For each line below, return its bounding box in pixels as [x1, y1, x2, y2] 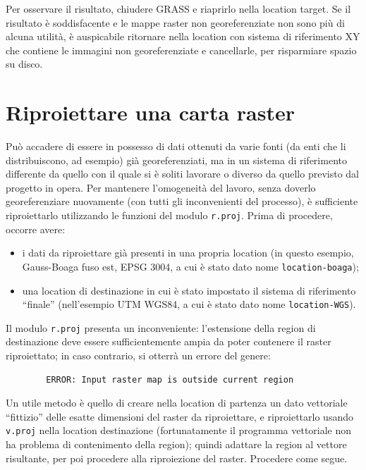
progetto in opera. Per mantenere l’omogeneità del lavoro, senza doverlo [6, 180, 316, 194]
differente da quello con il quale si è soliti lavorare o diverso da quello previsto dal [6, 166, 359, 181]
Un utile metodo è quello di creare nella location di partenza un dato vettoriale [6, 395, 348, 410]
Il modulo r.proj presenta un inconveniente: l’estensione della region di [6, 320, 316, 335]
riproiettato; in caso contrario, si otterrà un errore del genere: [6, 348, 271, 363]
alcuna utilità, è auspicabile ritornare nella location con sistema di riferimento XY [6, 29, 360, 44]
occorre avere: [6, 221, 66, 236]
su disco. [6, 56, 43, 71]
